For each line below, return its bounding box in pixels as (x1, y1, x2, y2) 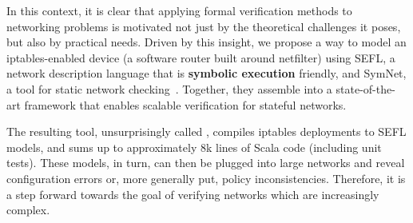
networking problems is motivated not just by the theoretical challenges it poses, (6, 18, 401, 34)
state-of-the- (336, 80, 395, 97)
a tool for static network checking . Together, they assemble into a (6, 80, 332, 97)
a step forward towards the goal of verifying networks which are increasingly (6, 185, 379, 202)
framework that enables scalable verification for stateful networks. (24, 96, 347, 113)
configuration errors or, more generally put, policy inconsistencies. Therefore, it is (6, 169, 406, 186)
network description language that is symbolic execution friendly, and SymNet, (6, 65, 407, 82)
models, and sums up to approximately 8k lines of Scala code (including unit (6, 138, 382, 155)
